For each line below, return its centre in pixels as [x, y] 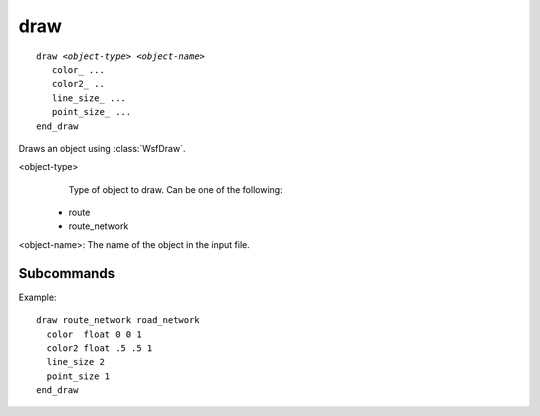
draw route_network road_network [118, 320]
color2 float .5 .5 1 [99, 348]
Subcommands [66, 273]
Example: [37, 297]
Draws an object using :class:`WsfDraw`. [102, 148]
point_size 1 [78, 376]
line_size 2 [75, 362]
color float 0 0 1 [94, 334]
